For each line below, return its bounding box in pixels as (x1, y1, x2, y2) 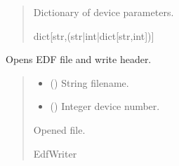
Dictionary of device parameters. (33, 5, 174, 19)
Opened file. (33, 122, 86, 137)
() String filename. (50, 75, 129, 90)
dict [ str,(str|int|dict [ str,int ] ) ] (33, 28, 154, 43)
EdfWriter (33, 146, 77, 160)
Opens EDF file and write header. (6, 52, 152, 67)
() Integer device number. (50, 99, 160, 113)
